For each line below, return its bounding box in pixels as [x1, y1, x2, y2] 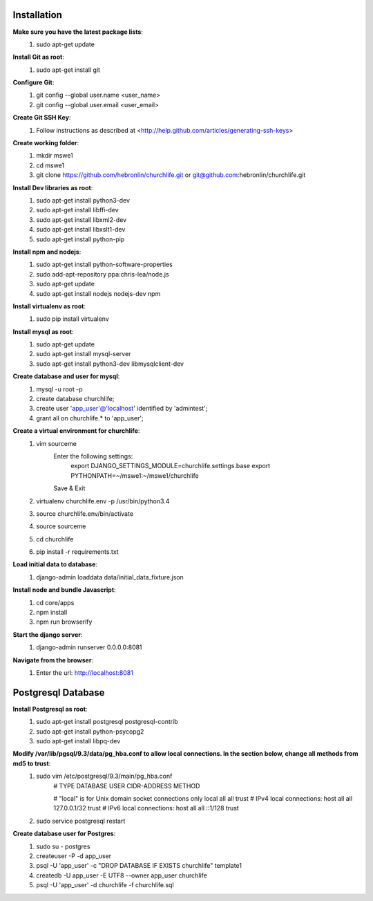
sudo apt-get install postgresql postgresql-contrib [36, 718, 179, 726]
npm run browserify [36, 617, 93, 626]
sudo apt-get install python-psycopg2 [36, 727, 144, 736]
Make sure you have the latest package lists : [12, 28, 143, 36]
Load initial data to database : [12, 560, 98, 568]
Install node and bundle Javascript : [12, 586, 117, 594]
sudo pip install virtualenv [36, 315, 110, 323]
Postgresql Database [12, 687, 105, 698]
